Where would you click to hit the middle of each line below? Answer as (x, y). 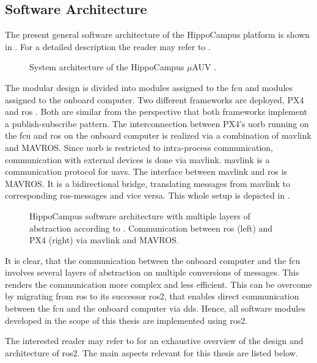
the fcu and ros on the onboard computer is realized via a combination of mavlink (158, 135)
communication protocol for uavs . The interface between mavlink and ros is (146, 171)
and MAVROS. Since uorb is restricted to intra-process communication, (139, 147)
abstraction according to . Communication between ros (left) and (151, 228)
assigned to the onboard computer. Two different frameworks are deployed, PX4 (155, 99)
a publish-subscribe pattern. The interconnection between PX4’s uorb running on (157, 123)
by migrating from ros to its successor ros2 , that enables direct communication (152, 296)
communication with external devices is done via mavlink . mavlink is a (137, 159)
